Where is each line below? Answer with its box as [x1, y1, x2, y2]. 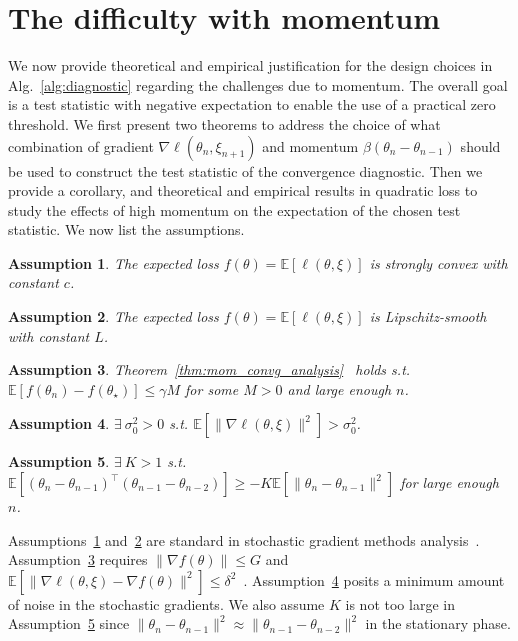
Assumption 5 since [8, 613, 130, 634]
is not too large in [345, 593, 455, 614]
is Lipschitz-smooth [369, 306, 487, 327]
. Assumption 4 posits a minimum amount [243, 569, 505, 590]
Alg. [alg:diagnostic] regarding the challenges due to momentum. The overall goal [8, 74, 508, 95]
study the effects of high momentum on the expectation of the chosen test [8, 199, 461, 220]
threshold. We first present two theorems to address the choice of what [8, 113, 441, 134]
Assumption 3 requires [8, 549, 148, 570]
